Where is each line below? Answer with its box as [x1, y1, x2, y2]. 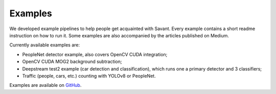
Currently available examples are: [9, 42, 80, 48]
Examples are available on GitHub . [9, 82, 82, 88]
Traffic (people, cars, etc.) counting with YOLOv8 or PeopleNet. [22, 73, 156, 79]
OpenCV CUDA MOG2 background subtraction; [22, 59, 122, 65]
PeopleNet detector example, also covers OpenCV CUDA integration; [22, 51, 168, 57]
